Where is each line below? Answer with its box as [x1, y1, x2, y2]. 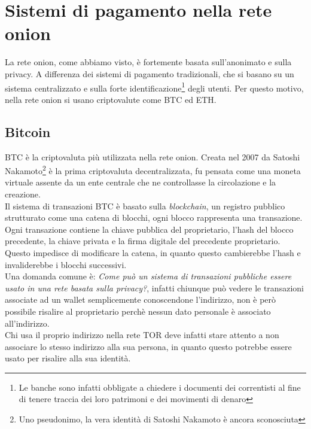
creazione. [5, 187, 41, 200]
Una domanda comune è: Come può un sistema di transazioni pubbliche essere [5, 270, 292, 282]
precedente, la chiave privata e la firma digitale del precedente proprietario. [5, 235, 280, 247]
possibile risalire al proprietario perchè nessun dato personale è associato [5, 305, 271, 317]
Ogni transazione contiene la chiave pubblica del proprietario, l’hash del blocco [5, 223, 294, 235]
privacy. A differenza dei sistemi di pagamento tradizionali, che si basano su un [5, 67, 294, 80]
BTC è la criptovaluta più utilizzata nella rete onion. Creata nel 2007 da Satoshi [5, 150, 300, 163]
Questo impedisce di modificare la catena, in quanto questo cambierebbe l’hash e [5, 246, 301, 258]
